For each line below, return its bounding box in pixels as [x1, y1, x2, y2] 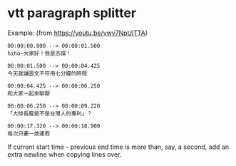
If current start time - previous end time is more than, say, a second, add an [7, 142, 230, 151]
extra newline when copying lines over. [7, 150, 122, 158]
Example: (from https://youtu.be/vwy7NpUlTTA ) [7, 28, 148, 37]
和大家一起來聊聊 [7, 90, 51, 97]
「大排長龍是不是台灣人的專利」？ [7, 110, 93, 117]
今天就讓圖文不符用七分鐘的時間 [7, 70, 88, 77]
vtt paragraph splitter [7, 5, 137, 21]
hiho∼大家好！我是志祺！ [7, 50, 71, 57]
